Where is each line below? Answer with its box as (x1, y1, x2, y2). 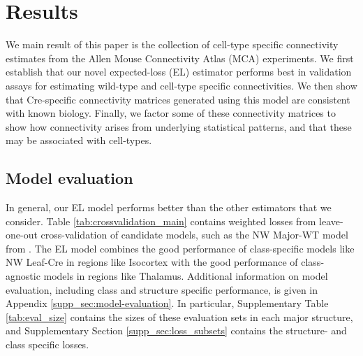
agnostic (6, 269, 40, 283)
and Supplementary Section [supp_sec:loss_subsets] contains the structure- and (6, 323, 347, 338)
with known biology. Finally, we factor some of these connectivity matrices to (6, 106, 336, 120)
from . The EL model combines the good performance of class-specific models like (6, 241, 355, 255)
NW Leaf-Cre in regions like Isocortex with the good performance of (6, 255, 298, 269)
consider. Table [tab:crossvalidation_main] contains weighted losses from (6, 213, 316, 228)
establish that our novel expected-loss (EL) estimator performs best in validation (6, 64, 352, 79)
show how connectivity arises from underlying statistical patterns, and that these (6, 119, 352, 134)
